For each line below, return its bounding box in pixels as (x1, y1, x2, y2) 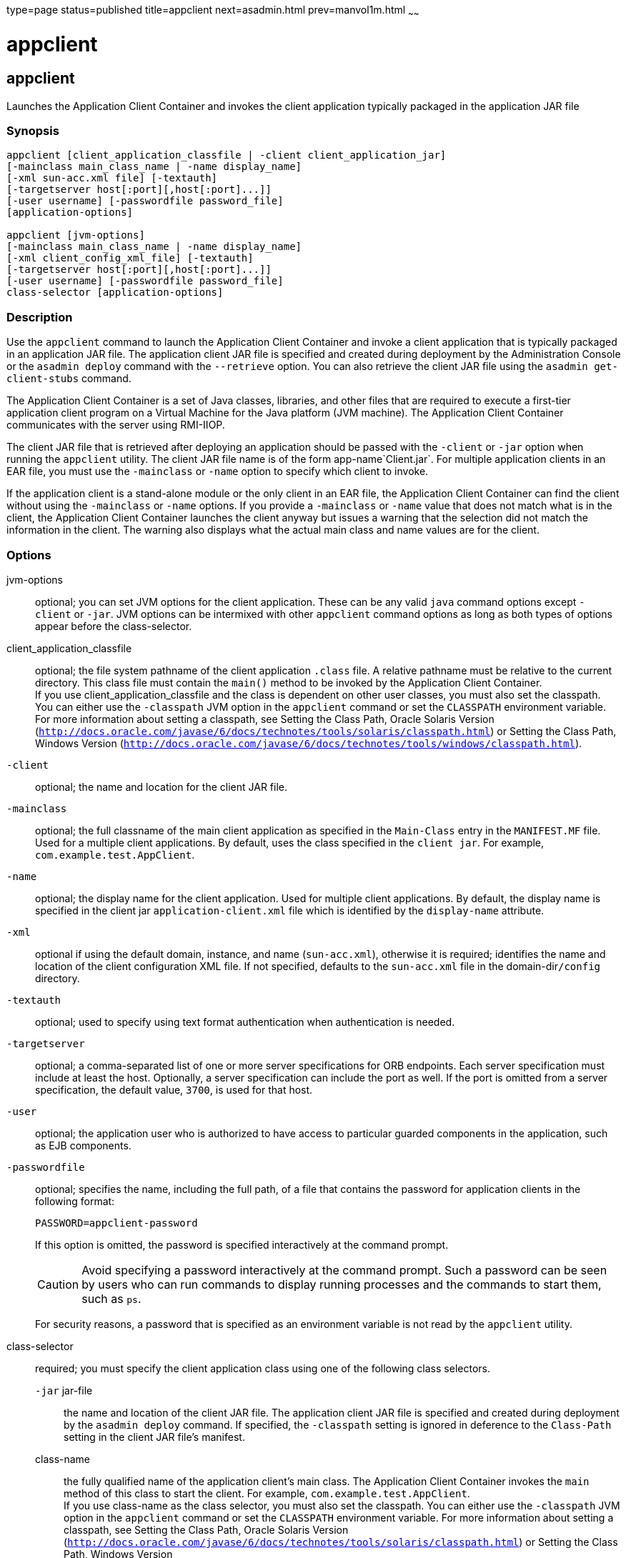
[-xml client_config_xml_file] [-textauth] (6, 252, 254, 264)
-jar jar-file (35, 1384, 93, 1397)
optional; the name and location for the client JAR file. (35, 780, 288, 793)
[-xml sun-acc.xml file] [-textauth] (6, 172, 218, 184)
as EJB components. (35, 1139, 131, 1152)
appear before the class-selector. (35, 619, 192, 632)
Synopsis (6, 124, 59, 139)
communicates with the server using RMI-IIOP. (6, 419, 225, 431)
